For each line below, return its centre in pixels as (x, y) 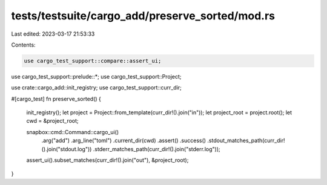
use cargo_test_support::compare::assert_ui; (93, 61)
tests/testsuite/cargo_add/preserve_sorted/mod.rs (143, 16)
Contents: (23, 45)
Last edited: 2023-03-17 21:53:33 (53, 34)
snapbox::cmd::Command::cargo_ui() (73, 132)
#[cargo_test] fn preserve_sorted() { (56, 99)
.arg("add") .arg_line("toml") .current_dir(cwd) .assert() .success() (124, 141)
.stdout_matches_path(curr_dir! (246, 141)
